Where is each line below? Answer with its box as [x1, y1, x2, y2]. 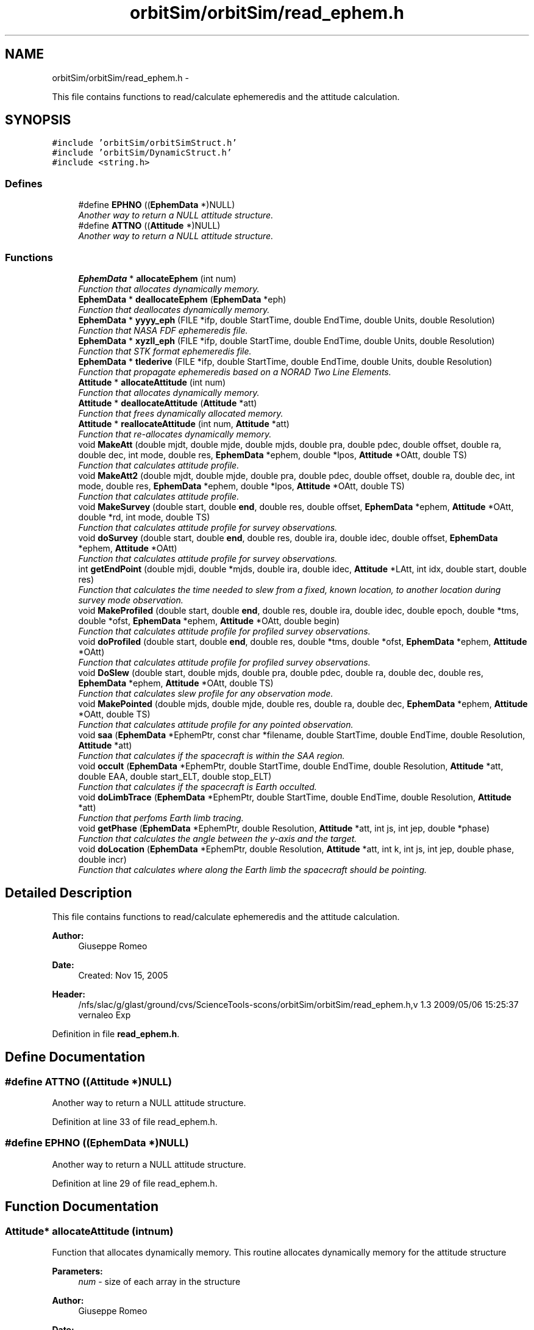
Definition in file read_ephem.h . [52, 1028, 180, 1039]
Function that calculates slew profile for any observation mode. [78, 688, 333, 699]
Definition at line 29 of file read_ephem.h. [52, 1177, 218, 1188]
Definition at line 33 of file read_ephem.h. [52, 1116, 218, 1127]
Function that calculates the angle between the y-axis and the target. [78, 833, 357, 844]
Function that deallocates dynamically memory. [78, 304, 270, 315]
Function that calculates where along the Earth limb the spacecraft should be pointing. [78, 864, 427, 875]
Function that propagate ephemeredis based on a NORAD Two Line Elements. [78, 366, 391, 377]
